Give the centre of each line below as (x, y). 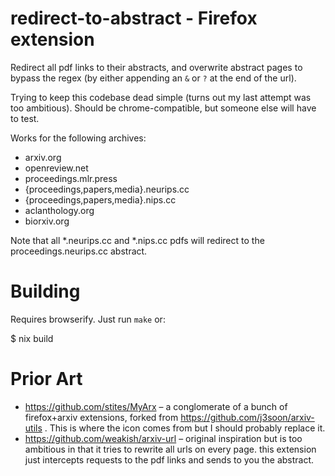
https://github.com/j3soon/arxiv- (247, 417)
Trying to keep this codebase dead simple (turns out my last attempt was (161, 97)
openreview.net (56, 168)
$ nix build (32, 338)
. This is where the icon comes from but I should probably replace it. (185, 428)
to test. (25, 118)
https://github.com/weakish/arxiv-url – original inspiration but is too (163, 438)
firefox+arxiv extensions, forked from (101, 417)
